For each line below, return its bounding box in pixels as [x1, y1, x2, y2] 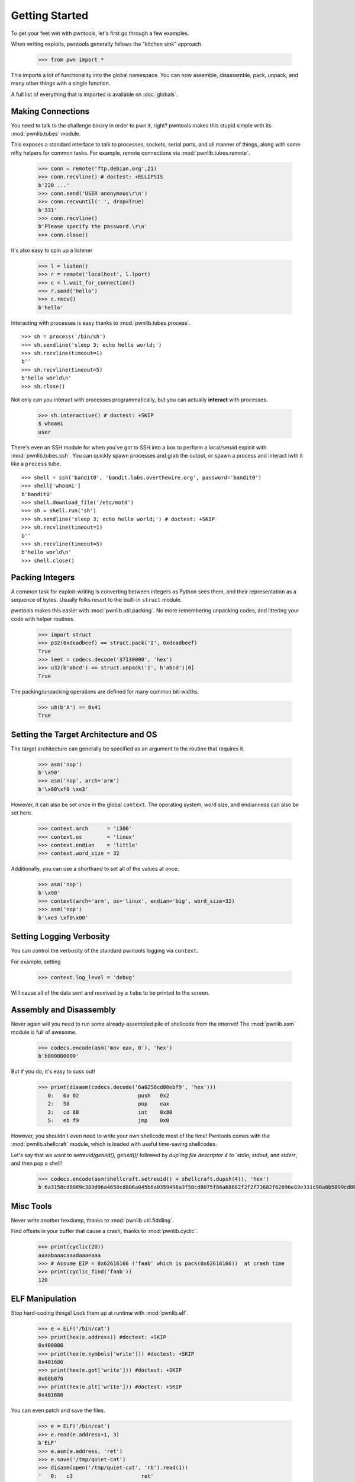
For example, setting [11, 958, 61, 965]
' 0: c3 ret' [38, 1473, 154, 1479]
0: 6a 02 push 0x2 [47, 1092, 170, 1099]
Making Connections [11, 106, 90, 116]
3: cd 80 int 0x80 [47, 1109, 173, 1116]
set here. [11, 809, 33, 816]
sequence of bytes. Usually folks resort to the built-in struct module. [11, 596, 182, 603]
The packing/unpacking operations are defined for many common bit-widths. [11, 688, 199, 695]
